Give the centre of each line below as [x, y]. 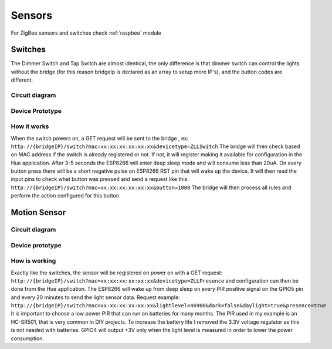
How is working [33, 261]
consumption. [27, 338]
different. [22, 80]
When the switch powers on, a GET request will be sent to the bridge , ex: [100, 138]
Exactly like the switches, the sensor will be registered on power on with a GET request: [117, 273]
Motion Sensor [38, 212]
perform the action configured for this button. [66, 196]
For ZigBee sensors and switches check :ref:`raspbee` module [86, 33]
